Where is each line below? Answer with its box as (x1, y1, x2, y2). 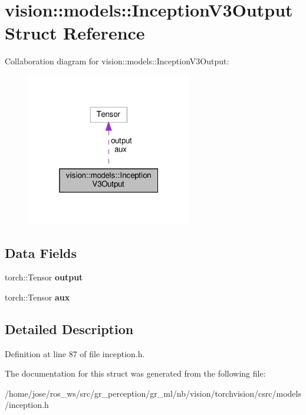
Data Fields (5, 243, 77, 262)
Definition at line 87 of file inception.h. (5, 347, 145, 360)
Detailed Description (5, 319, 134, 338)
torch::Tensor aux (5, 290, 70, 303)
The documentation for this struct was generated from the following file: (5, 367, 266, 380)
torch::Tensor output (5, 271, 83, 283)
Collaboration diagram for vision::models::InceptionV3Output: (5, 55, 229, 67)
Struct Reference (5, 21, 145, 45)
